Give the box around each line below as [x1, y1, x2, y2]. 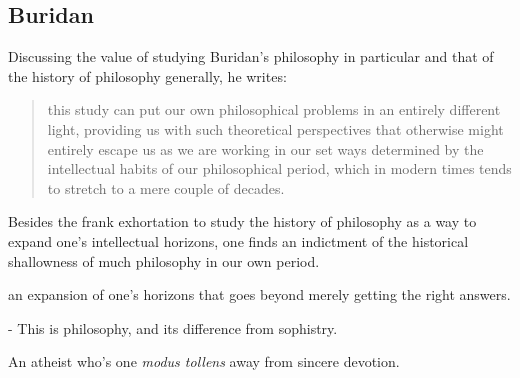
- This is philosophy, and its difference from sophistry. [8, 317, 338, 338]
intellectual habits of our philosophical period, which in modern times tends [47, 158, 512, 179]
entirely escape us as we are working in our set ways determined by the [47, 138, 484, 159]
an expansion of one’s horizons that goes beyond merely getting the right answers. [8, 284, 511, 305]
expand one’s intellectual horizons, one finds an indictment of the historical [8, 230, 469, 251]
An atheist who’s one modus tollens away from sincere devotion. [8, 351, 400, 372]
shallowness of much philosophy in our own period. [8, 250, 320, 271]
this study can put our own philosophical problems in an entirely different [47, 99, 501, 120]
